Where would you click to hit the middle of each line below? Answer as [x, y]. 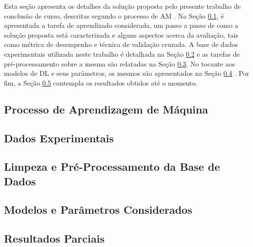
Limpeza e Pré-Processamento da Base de [112, 167]
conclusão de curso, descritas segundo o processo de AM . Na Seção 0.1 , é [114, 15]
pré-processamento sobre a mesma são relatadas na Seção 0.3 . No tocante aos [120, 63]
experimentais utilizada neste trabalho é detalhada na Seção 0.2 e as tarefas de [122, 54]
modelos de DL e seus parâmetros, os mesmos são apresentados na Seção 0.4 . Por [127, 73]
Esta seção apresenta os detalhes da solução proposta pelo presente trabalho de [122, 6]
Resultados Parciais [54, 238]
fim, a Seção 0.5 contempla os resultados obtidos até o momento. [101, 82]
